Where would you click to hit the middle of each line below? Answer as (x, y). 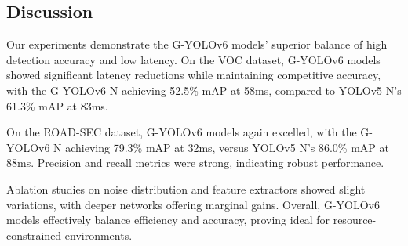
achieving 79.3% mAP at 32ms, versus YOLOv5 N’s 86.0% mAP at (227, 147)
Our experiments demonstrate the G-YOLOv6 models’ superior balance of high (197, 44)
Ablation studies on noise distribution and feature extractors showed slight (186, 188)
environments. (98, 235)
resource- (355, 220)
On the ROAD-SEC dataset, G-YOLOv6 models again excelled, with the (182, 132)
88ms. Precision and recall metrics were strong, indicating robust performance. (195, 163)
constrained (34, 235)
